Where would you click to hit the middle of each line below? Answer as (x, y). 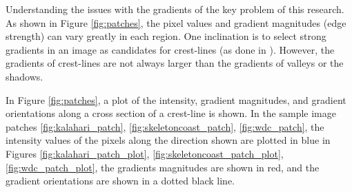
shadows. (25, 76)
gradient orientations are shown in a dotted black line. (120, 181)
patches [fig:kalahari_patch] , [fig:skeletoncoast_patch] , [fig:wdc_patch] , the (165, 126)
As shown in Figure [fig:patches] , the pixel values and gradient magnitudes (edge (176, 22)
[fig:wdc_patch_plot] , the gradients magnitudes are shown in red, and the (163, 167)
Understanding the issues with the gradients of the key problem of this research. (175, 9)
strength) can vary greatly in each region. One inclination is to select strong (166, 36)
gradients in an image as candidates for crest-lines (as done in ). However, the (170, 49)
